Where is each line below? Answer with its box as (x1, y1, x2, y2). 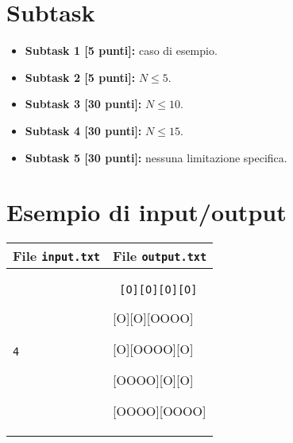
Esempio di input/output (6, 196, 287, 228)
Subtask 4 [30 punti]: (25, 122, 142, 138)
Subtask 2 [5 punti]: (25, 68, 136, 85)
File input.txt (13, 247, 101, 266)
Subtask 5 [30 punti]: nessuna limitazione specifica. (25, 149, 287, 165)
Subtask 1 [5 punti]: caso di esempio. (25, 42, 218, 59)
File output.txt (113, 247, 207, 266)
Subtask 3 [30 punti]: (25, 95, 142, 112)
